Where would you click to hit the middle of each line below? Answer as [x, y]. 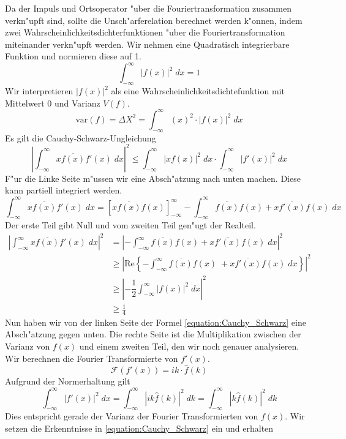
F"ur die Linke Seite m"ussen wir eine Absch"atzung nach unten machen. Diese [153, 178]
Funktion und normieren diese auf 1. [73, 56]
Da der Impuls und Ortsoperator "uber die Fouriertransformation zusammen [148, 8]
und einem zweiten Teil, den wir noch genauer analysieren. [189, 346]
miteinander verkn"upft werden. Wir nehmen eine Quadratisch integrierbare [147, 44]
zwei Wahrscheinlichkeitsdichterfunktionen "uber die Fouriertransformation [145, 32]
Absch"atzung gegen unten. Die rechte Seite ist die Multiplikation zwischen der [153, 334]
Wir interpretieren [39, 91]
